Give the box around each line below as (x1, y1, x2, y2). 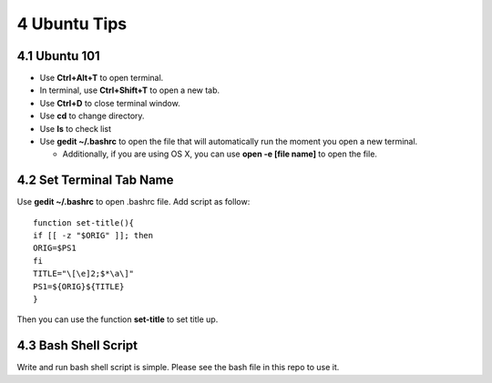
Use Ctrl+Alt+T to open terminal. (39, 73, 164, 84)
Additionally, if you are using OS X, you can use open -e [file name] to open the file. (62, 148, 378, 159)
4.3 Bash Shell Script (16, 338, 138, 354)
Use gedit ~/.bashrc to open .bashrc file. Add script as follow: (16, 197, 251, 207)
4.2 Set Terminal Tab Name (16, 173, 174, 188)
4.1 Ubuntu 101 (16, 48, 100, 64)
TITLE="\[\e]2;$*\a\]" (33, 268, 135, 279)
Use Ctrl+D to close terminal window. (39, 97, 181, 108)
